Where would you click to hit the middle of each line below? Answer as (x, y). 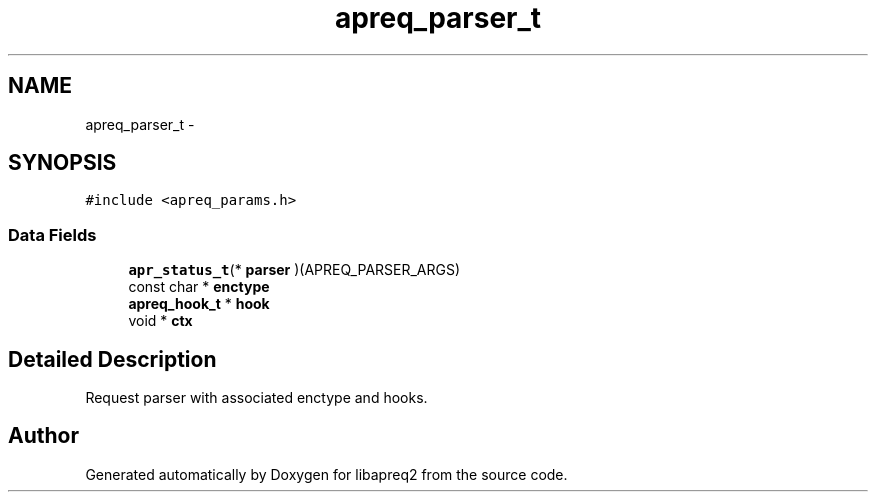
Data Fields (52, 234)
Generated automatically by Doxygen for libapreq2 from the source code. (326, 474)
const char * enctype (199, 287)
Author (43, 436)
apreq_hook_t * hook (199, 304)
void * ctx (160, 321)
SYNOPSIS (62, 163)
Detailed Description (112, 359)
